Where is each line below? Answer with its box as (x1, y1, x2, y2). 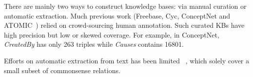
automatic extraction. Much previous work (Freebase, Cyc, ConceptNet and (4, 10, 231, 20)
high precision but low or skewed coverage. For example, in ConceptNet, (4, 29, 219, 39)
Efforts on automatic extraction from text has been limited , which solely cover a (4, 55, 249, 65)
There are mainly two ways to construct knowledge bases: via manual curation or (4, 1, 247, 11)
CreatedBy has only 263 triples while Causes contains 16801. (4, 39, 184, 49)
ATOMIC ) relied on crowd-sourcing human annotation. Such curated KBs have (4, 20, 245, 30)
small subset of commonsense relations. (4, 65, 120, 75)
